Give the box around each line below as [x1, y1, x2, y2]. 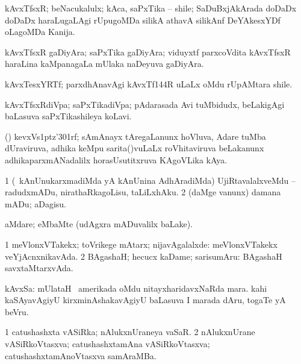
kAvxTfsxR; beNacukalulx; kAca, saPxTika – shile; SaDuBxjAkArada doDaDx [5, 2, 297, 14]
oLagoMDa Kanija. [5, 25, 75, 38]
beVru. [5, 305, 29, 318]
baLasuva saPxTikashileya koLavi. [5, 110, 132, 122]
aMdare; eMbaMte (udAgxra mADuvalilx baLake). [5, 218, 193, 230]
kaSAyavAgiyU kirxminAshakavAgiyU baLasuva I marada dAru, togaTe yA [5, 293, 286, 306]
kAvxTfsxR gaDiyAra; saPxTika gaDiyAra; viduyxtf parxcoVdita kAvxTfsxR [5, 45, 291, 58]
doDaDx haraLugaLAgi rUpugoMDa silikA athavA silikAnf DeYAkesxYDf [5, 13, 281, 26]
